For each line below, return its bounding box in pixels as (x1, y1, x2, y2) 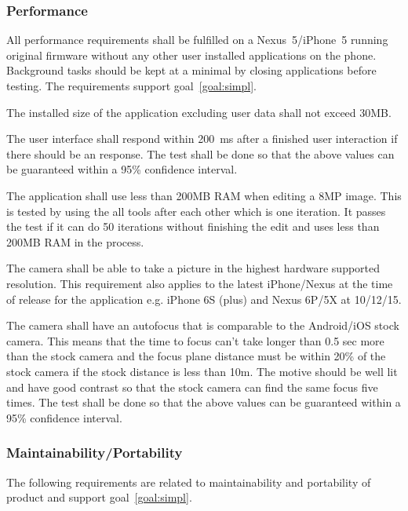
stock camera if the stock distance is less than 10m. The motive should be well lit (6, 363, 398, 379)
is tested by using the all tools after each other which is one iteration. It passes (6, 203, 386, 219)
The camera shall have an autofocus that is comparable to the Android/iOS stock (6, 317, 399, 334)
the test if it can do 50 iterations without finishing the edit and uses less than (6, 218, 380, 235)
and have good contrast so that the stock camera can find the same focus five (6, 378, 378, 395)
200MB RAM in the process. (6, 233, 144, 250)
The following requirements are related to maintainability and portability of (6, 473, 371, 490)
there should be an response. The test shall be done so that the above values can (6, 145, 395, 162)
